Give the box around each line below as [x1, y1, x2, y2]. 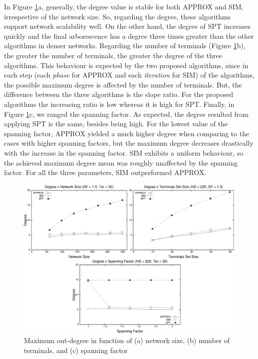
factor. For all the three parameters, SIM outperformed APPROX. [4, 167, 206, 178]
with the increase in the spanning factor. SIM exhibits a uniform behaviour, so [4, 147, 244, 158]
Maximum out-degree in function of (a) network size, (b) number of [24, 335, 230, 346]
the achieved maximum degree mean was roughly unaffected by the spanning [4, 157, 238, 168]
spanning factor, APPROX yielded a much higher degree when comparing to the [4, 128, 250, 138]
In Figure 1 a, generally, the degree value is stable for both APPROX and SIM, [4, 1, 244, 11]
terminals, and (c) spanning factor [24, 345, 128, 355]
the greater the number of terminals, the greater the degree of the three [4, 50, 222, 60]
